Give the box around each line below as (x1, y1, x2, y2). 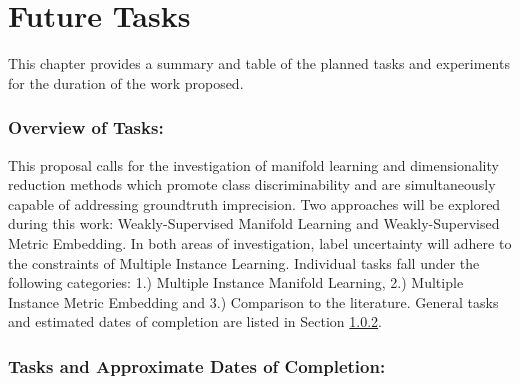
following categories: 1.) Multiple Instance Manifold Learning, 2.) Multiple (8, 272, 464, 293)
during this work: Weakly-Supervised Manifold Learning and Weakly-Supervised (8, 213, 500, 234)
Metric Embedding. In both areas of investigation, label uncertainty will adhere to (8, 232, 512, 253)
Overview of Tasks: (8, 115, 164, 140)
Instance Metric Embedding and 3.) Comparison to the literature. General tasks (8, 291, 499, 312)
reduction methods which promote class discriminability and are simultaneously (8, 174, 496, 195)
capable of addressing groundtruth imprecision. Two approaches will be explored (8, 193, 501, 214)
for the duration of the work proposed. (8, 72, 244, 93)
